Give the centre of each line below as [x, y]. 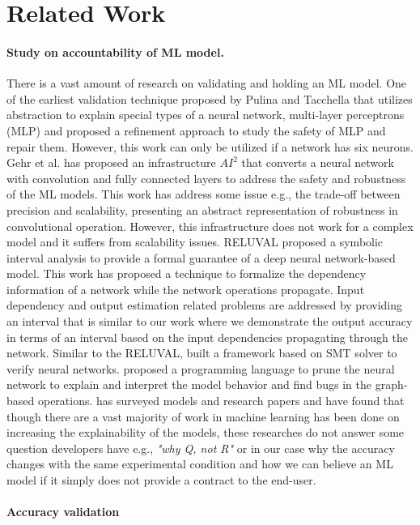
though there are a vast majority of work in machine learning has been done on [203, 416]
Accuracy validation [63, 512]
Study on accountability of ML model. [115, 51]
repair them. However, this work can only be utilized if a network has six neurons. [210, 146]
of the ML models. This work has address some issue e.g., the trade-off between [204, 194]
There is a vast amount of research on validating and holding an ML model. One [207, 83]
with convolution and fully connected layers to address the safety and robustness [206, 178]
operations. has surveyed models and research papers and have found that [221, 401]
